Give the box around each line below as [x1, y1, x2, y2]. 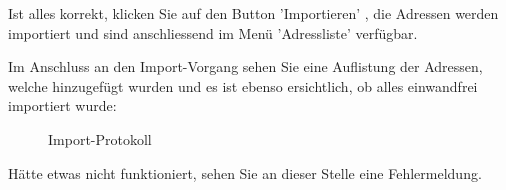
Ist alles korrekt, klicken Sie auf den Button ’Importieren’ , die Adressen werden [8, 3, 499, 23]
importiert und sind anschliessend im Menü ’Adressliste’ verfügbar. [8, 22, 418, 43]
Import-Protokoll [48, 128, 152, 149]
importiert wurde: [8, 95, 117, 116]
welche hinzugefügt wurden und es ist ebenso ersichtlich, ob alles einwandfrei [8, 75, 478, 96]
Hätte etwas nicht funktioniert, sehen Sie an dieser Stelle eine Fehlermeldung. [8, 162, 482, 183]
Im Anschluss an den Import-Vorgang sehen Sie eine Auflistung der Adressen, [8, 56, 483, 77]
